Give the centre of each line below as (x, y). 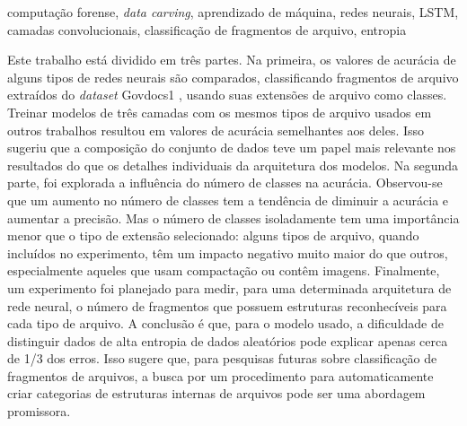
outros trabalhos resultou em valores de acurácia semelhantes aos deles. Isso (216, 130)
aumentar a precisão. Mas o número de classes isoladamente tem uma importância (233, 217)
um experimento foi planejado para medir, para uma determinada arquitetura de (229, 287)
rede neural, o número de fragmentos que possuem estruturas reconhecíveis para (227, 305)
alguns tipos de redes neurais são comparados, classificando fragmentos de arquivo (233, 77)
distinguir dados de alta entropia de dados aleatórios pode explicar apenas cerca (228, 340)
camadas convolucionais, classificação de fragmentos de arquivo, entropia (207, 29)
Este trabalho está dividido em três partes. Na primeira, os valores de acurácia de (232, 60)
